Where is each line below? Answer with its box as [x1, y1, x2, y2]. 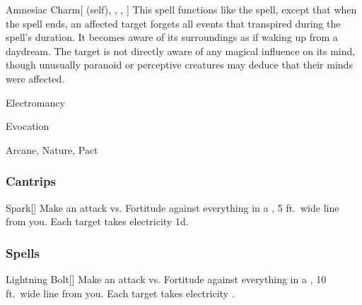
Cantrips [6, 172, 56, 190]
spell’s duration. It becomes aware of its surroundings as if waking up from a [6, 30, 338, 44]
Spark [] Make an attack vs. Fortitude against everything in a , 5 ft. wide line [6, 200, 339, 215]
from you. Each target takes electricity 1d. [6, 214, 189, 229]
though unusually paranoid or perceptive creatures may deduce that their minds [6, 57, 353, 72]
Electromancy [6, 95, 65, 109]
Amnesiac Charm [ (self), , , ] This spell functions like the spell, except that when [6, 2, 357, 16]
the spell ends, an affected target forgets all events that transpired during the [6, 16, 341, 30]
